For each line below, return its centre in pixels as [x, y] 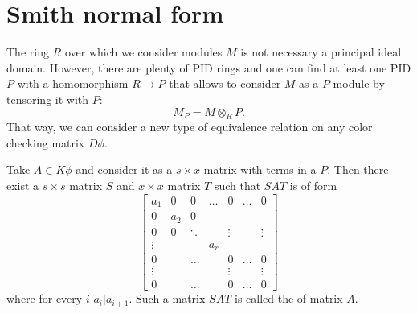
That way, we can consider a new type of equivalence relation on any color [190, 127]
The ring [28, 52]
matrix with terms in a [260, 169]
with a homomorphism [73, 83]
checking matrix [46, 142]
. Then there [358, 169]
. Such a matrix [167, 298]
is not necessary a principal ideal [321, 52]
